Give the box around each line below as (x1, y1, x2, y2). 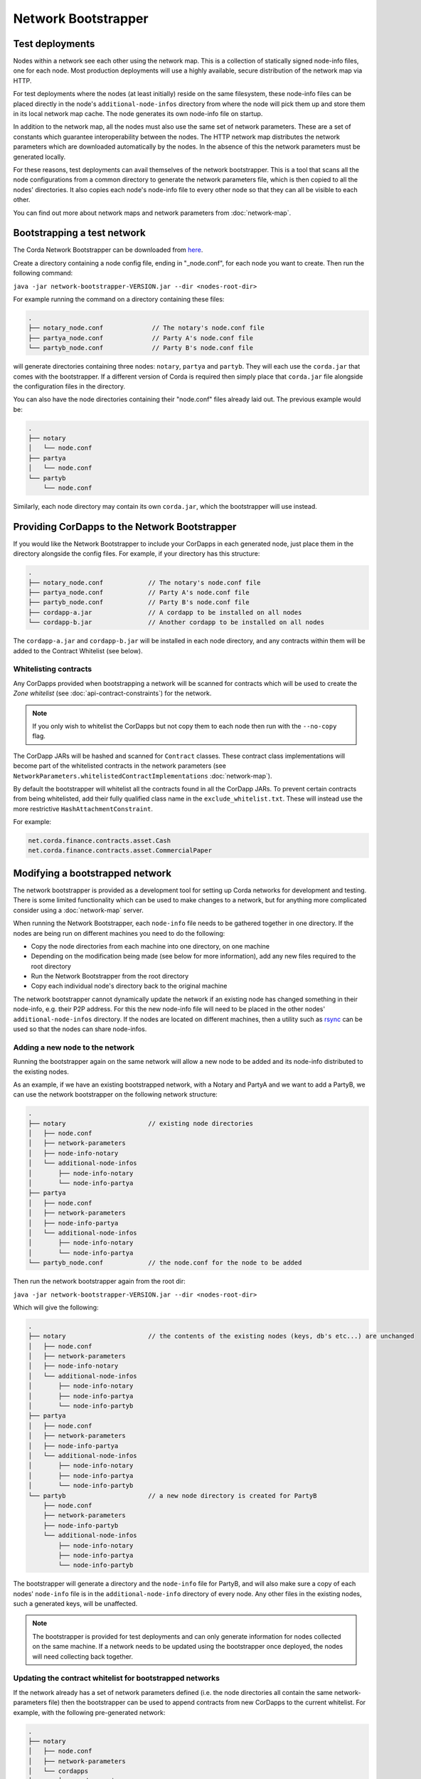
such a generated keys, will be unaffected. (13, 1600, 138, 1608)
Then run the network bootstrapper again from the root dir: (13, 1277, 186, 1286)
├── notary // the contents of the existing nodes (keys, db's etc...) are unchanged (28, 1332, 415, 1341)
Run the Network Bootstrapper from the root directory (31, 972, 189, 981)
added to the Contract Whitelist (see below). (13, 646, 143, 655)
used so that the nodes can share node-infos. (13, 1025, 147, 1033)
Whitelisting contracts (13, 664, 92, 674)
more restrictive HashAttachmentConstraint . (13, 804, 153, 813)
